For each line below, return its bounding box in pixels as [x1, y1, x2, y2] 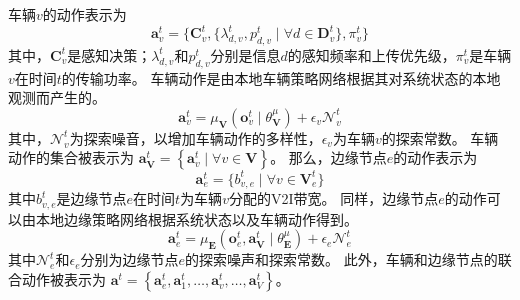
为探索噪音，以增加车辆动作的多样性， [69, 127, 322, 148]
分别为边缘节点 [80, 249, 179, 270]
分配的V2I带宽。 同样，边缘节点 [228, 188, 439, 209]
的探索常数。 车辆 [381, 127, 499, 148]
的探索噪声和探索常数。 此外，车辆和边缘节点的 [185, 249, 498, 270]
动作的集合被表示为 [8, 147, 134, 168]
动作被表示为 [21, 269, 106, 290]
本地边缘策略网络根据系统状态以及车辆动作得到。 [35, 208, 358, 229]
